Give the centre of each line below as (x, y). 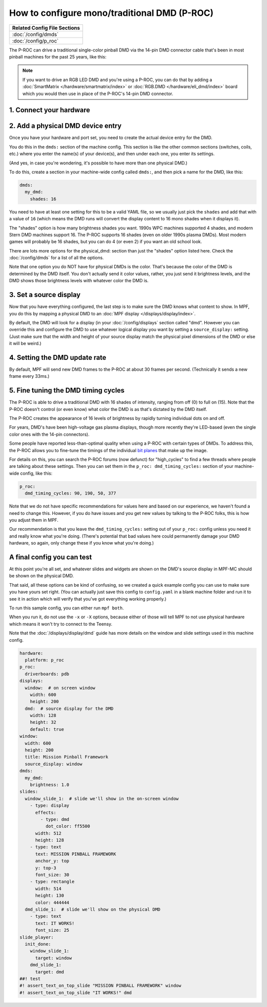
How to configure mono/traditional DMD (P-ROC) (111, 13)
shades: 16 (43, 199)
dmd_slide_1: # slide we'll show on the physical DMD (93, 909)
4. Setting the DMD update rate (58, 357)
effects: (46, 812)
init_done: (38, 944)
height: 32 (43, 722)
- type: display (49, 806)
